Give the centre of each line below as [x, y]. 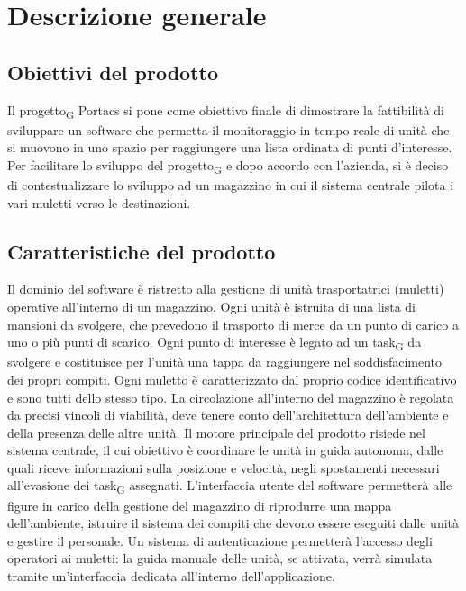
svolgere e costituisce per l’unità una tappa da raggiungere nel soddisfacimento [224, 362]
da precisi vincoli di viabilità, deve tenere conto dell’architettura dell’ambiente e [228, 415]
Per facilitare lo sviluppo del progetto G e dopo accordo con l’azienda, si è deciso [228, 166]
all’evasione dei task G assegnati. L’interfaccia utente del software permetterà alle [230, 486]
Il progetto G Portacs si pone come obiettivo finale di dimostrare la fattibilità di [226, 111]
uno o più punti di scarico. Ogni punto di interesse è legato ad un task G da [215, 343]
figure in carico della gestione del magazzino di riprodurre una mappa [200, 505]
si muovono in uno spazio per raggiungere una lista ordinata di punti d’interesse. [230, 147]
